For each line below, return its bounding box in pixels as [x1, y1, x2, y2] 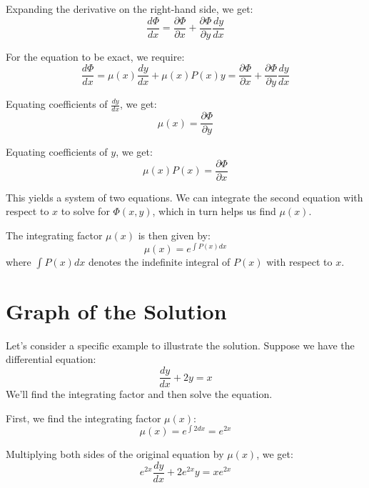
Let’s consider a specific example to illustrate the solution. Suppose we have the [6, 337, 355, 352]
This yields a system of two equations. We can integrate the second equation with [6, 189, 363, 204]
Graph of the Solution [6, 296, 227, 325]
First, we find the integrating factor [6, 410, 161, 425]
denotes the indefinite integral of [88, 254, 231, 269]
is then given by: [138, 228, 211, 243]
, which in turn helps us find [152, 204, 276, 219]
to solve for [61, 204, 110, 219]
